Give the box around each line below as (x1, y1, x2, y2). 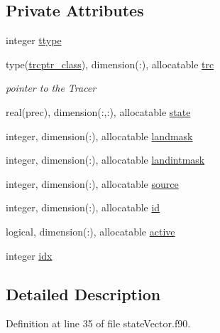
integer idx (6, 248, 53, 263)
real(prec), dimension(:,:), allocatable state (6, 104, 191, 119)
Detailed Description (6, 282, 161, 305)
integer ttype (6, 33, 62, 48)
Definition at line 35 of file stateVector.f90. (6, 316, 191, 331)
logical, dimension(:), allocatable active (6, 223, 175, 238)
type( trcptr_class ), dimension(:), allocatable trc (6, 56, 214, 71)
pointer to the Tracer (6, 80, 97, 95)
